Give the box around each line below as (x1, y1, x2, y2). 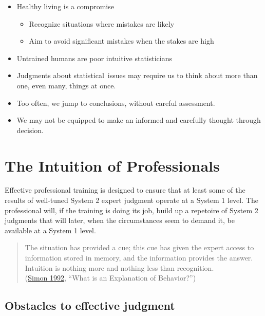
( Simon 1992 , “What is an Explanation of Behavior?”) (25, 272, 196, 283)
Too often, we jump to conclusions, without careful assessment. (16, 97, 215, 108)
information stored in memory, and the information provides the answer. (25, 252, 253, 263)
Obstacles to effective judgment (5, 298, 175, 313)
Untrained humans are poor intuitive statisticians (16, 52, 173, 63)
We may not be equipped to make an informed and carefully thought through (16, 115, 261, 125)
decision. (16, 124, 44, 135)
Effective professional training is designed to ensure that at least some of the (5, 184, 245, 195)
